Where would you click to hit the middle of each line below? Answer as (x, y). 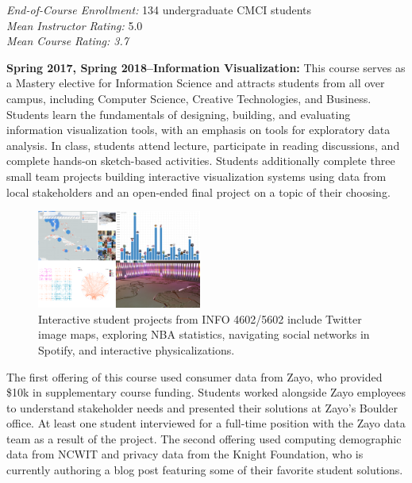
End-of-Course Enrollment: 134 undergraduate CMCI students (159, 10)
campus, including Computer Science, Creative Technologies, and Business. (189, 98)
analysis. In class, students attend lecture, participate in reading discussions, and (203, 145)
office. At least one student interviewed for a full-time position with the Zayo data (206, 423)
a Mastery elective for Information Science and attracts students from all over (196, 83)
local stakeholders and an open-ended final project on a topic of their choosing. (198, 192)
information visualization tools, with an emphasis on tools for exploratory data (198, 130)
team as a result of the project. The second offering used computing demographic (204, 438)
